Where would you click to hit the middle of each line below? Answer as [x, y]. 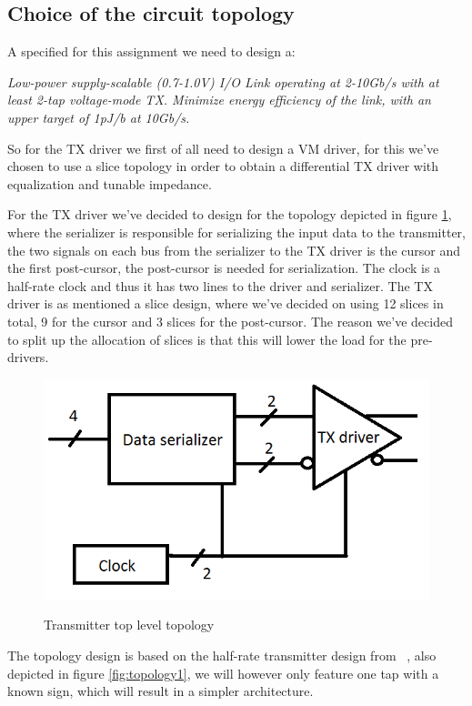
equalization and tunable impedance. [110, 183]
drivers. [28, 357]
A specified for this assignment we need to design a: [151, 51]
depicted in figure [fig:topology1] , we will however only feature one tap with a [223, 673]
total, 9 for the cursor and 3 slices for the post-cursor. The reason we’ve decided [230, 321]
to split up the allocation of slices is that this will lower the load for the [207, 339]
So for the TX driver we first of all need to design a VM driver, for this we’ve [223, 148]
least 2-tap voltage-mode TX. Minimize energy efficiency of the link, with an [219, 100]
